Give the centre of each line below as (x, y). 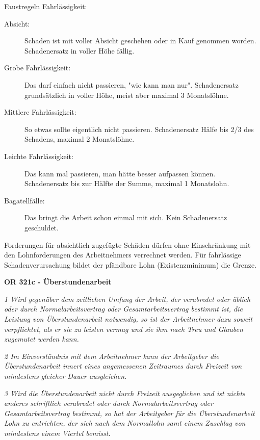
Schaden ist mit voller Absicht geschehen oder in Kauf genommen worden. (140, 41)
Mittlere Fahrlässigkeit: (40, 112)
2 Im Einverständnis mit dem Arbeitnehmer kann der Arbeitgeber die (112, 356)
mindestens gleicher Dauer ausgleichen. (66, 376)
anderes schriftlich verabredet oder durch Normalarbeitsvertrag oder (109, 403)
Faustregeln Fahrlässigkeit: (46, 6)
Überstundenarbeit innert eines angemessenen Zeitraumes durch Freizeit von (123, 366)
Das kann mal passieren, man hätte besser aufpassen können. (120, 173)
